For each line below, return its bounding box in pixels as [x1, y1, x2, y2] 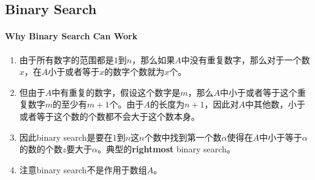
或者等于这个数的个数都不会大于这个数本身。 [19, 109, 200, 122]
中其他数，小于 [245, 98, 306, 111]
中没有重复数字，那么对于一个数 [181, 53, 310, 66]
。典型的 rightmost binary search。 [97, 143, 235, 155]
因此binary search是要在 [19, 130, 113, 143]
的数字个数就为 [104, 65, 165, 78]
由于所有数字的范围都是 [19, 53, 114, 66]
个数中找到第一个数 [144, 130, 222, 143]
